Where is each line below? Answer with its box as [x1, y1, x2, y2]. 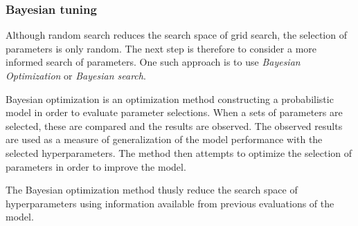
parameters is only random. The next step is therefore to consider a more [6, 41, 317, 55]
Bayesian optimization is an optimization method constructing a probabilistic [6, 91, 334, 106]
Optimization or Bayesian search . [6, 68, 146, 82]
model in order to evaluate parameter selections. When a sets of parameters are [6, 105, 343, 120]
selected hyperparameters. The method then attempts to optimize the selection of [6, 145, 352, 160]
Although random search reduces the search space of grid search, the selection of [6, 28, 347, 42]
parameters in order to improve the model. [6, 159, 186, 173]
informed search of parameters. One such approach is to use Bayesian [6, 55, 301, 69]
